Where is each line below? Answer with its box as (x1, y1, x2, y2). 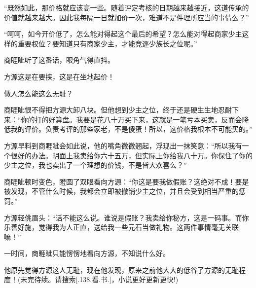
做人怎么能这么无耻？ (4, 88, 73, 98)
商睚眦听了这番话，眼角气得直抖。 (4, 55, 114, 65)
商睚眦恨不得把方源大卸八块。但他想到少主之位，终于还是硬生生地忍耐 (4, 105, 232, 115)
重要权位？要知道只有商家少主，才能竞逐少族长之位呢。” (17, 38, 197, 48)
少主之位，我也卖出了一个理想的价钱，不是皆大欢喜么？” (4, 160, 187, 170)
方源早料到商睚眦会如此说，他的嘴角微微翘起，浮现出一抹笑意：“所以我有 (4, 140, 242, 150)
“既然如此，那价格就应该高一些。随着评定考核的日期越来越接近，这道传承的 (4, 2, 249, 12)
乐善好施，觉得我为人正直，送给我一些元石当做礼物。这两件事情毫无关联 (4, 222, 239, 232)
